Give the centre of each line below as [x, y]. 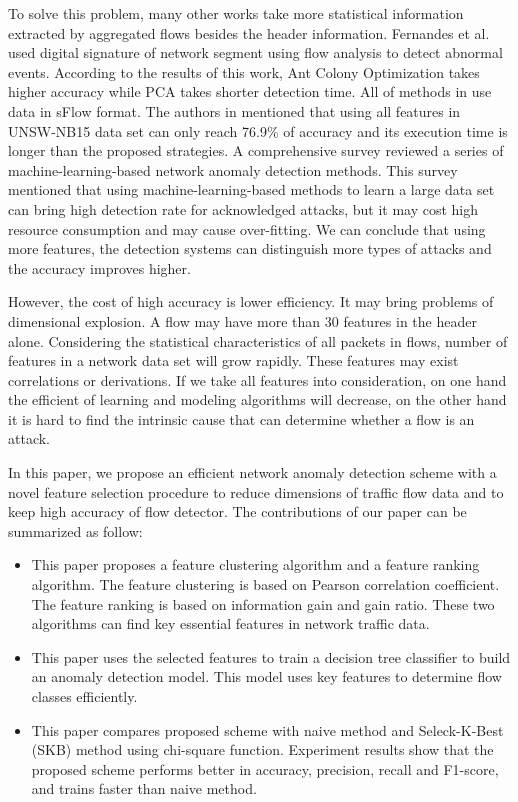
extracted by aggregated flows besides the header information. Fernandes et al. [249, 32]
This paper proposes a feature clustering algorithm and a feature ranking [255, 564]
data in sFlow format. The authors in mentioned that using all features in [234, 110]
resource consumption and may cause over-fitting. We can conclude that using [247, 228]
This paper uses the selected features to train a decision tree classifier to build [271, 656]
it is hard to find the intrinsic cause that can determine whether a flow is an [241, 418]
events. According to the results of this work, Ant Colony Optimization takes [244, 71]
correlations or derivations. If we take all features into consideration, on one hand [257, 379]
